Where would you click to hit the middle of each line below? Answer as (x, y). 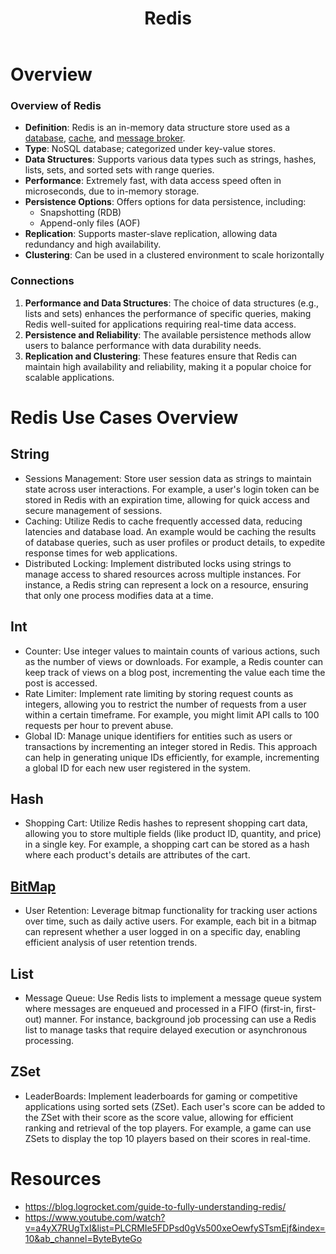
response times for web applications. (101, 553)
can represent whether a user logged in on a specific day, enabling (162, 932)
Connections (42, 281)
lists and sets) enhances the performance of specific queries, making (168, 313)
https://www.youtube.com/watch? (95, 1217)
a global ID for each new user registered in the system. (138, 768)
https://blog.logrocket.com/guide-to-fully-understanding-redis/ (155, 1206)
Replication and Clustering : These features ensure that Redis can (161, 356)
